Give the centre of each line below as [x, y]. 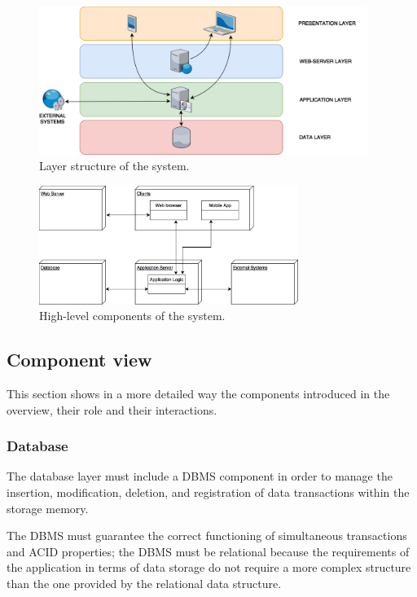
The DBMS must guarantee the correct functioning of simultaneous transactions [207, 536]
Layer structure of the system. [114, 166]
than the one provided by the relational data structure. [144, 583]
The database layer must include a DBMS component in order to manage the [200, 476]
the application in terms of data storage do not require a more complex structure [209, 567]
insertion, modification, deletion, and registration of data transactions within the [208, 492]
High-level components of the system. [132, 316]
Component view [79, 360]
